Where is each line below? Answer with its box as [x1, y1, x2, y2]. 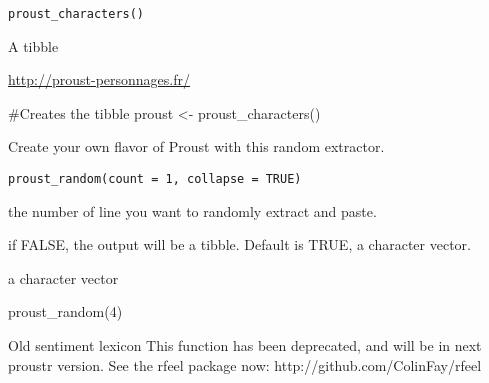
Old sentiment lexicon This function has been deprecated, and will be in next [8, 335, 482, 356]
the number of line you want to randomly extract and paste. [8, 200, 377, 221]
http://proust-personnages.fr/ [8, 69, 190, 90]
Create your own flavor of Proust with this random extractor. [8, 136, 385, 157]
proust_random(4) [8, 301, 123, 322]
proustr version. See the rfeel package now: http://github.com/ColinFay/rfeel [8, 354, 482, 375]
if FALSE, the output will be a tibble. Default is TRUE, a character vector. [8, 234, 471, 255]
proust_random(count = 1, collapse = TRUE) [8, 172, 302, 187]
